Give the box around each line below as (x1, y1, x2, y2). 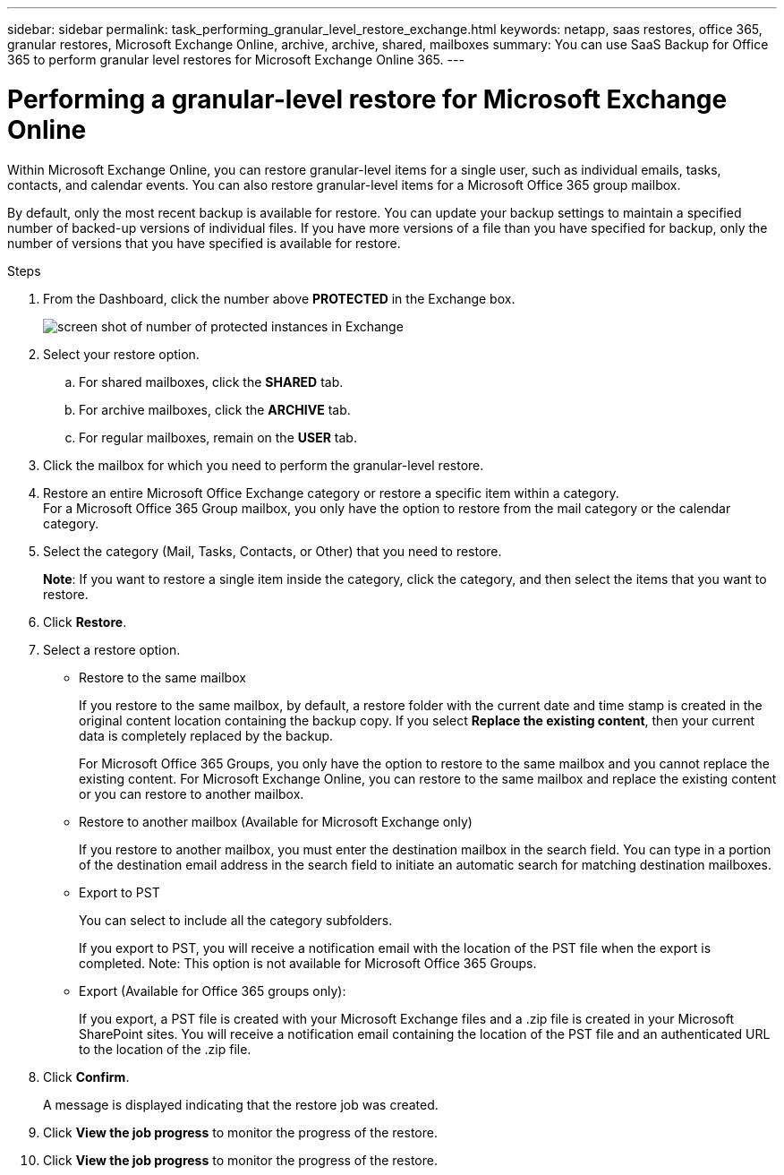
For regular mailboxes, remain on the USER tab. (79, 429, 357, 445)
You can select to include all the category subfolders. (79, 912, 393, 928)
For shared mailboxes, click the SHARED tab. (79, 373, 344, 390)
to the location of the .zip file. (79, 1041, 251, 1057)
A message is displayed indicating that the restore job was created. (43, 1096, 439, 1112)
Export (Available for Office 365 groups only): (79, 982, 346, 999)
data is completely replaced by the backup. (79, 727, 334, 743)
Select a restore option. (43, 641, 181, 657)
